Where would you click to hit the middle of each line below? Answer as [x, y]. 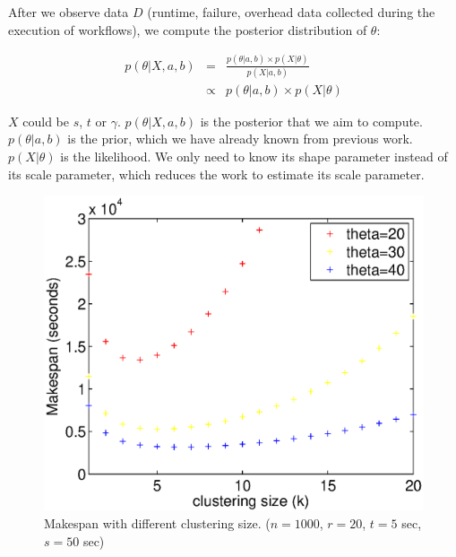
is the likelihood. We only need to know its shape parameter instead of [254, 157]
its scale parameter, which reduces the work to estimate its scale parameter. [216, 174]
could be [46, 121]
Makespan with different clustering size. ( [157, 522]
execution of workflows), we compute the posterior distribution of [188, 29]
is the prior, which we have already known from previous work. [240, 139]
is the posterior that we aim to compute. [311, 121]
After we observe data [69, 12]
